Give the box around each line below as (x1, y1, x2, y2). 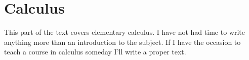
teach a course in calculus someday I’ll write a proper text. (4, 46, 186, 57)
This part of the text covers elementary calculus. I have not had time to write (4, 27, 245, 37)
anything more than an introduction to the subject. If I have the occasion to (4, 36, 241, 47)
